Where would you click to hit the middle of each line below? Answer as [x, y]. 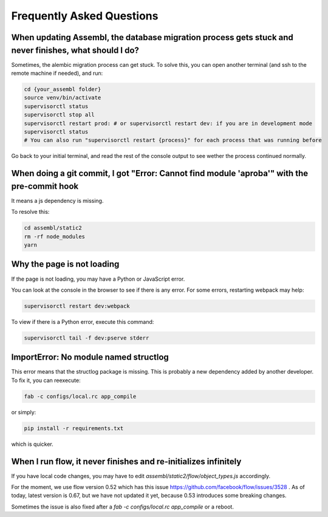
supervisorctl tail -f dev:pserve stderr [87, 338]
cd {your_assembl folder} [63, 89]
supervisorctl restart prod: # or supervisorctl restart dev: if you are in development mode [168, 123]
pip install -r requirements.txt [74, 428]
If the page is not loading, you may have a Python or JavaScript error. [98, 279]
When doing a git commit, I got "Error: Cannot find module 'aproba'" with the [160, 173]
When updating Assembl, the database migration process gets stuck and [152, 37]
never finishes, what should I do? [75, 50]
